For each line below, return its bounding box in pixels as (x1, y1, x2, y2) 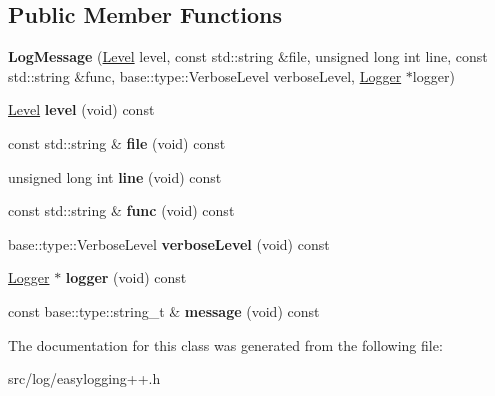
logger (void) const (65, 267, 187, 288)
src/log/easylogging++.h (8, 368, 161, 389)
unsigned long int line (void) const (8, 166, 222, 187)
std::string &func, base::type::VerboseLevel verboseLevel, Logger (8, 65, 402, 86)
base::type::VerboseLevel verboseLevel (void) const (8, 233, 330, 254)
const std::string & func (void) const (8, 200, 235, 221)
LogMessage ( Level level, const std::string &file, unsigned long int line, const (8, 46, 488, 67)
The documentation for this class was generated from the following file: (8, 334, 443, 355)
